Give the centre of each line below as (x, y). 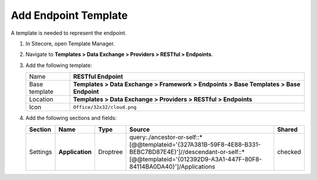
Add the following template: (59, 65)
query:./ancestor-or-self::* (166, 137)
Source (140, 129)
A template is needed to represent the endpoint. (69, 33)
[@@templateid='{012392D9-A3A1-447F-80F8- (196, 159)
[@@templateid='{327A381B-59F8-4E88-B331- (195, 144)
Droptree (110, 152)
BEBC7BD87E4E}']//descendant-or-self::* (187, 152)
